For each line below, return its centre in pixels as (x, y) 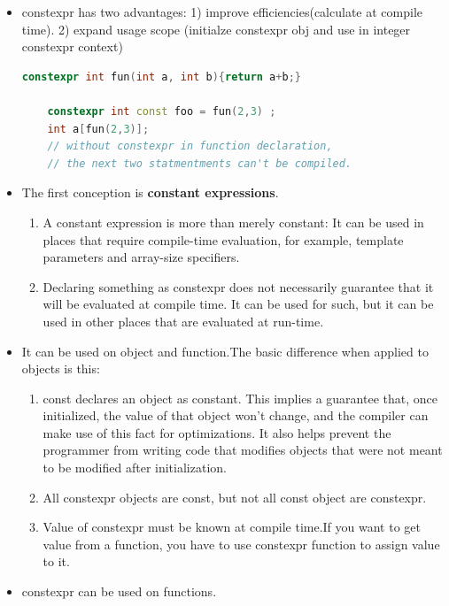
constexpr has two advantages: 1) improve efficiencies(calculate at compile (222, 12)
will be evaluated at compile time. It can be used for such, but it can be (238, 304)
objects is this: (61, 368)
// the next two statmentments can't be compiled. (200, 163)
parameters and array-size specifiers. (141, 257)
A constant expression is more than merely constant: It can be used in (233, 222)
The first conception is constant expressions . (150, 192)
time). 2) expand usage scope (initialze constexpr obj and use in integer (216, 29)
